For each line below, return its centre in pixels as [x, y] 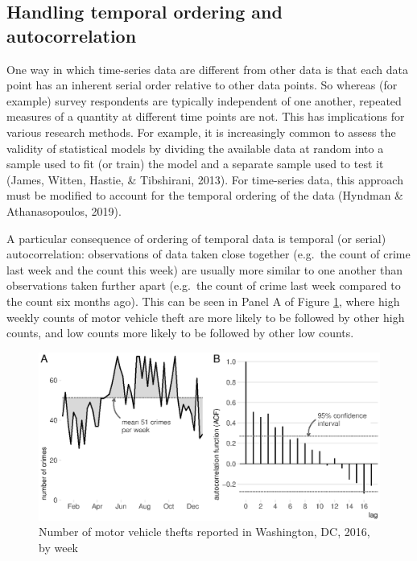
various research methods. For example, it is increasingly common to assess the [201, 132]
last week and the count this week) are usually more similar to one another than [204, 269]
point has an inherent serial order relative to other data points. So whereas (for [202, 85]
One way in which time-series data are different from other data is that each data [207, 69]
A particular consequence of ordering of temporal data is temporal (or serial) [196, 238]
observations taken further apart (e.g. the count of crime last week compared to [204, 285]
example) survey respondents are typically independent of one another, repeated [204, 100]
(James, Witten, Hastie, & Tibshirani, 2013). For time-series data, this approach [205, 179]
